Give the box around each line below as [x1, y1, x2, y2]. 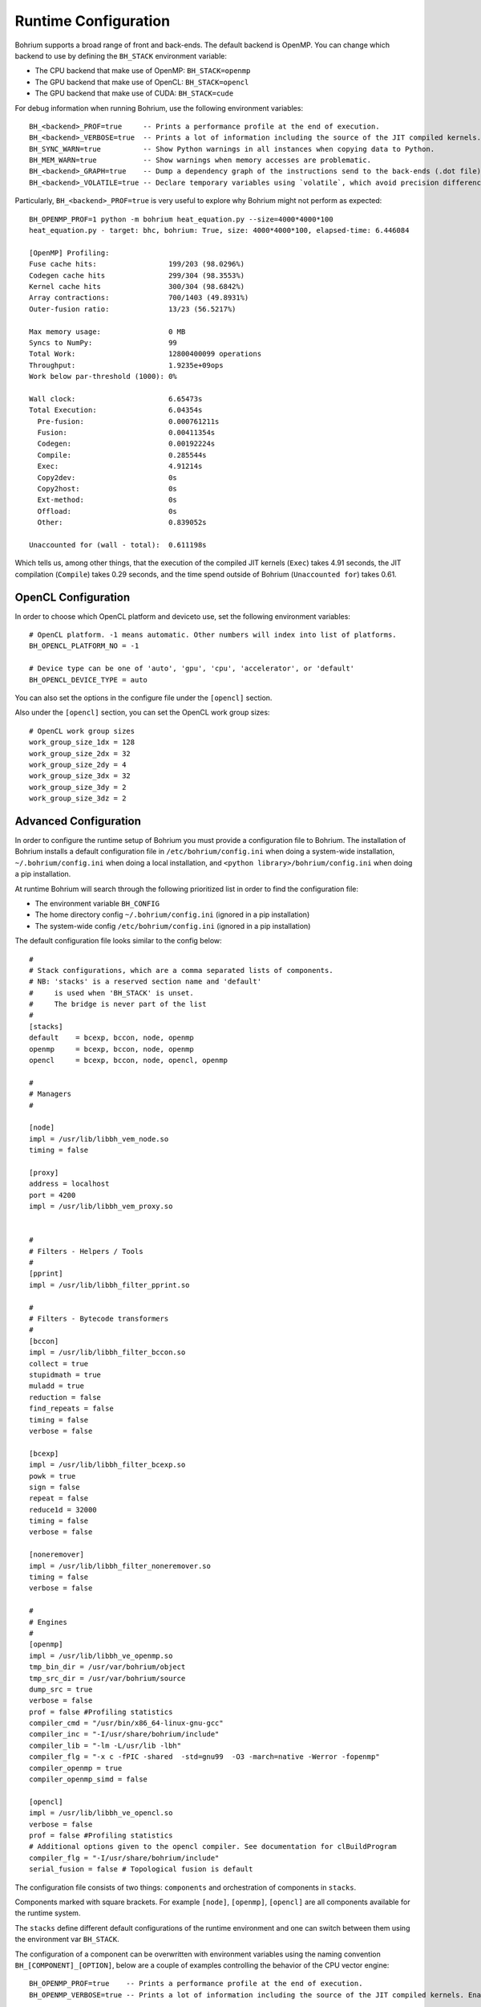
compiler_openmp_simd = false [29, 1775, 148, 1784]
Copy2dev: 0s [37, 473, 178, 482]
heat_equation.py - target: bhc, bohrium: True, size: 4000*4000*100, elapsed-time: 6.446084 [29, 226, 410, 235]
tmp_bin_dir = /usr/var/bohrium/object [29, 1663, 186, 1671]
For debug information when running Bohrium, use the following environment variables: [14, 103, 304, 112]
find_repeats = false [29, 1404, 114, 1413]
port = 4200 [29, 1191, 76, 1199]
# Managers [29, 1089, 72, 1099]
